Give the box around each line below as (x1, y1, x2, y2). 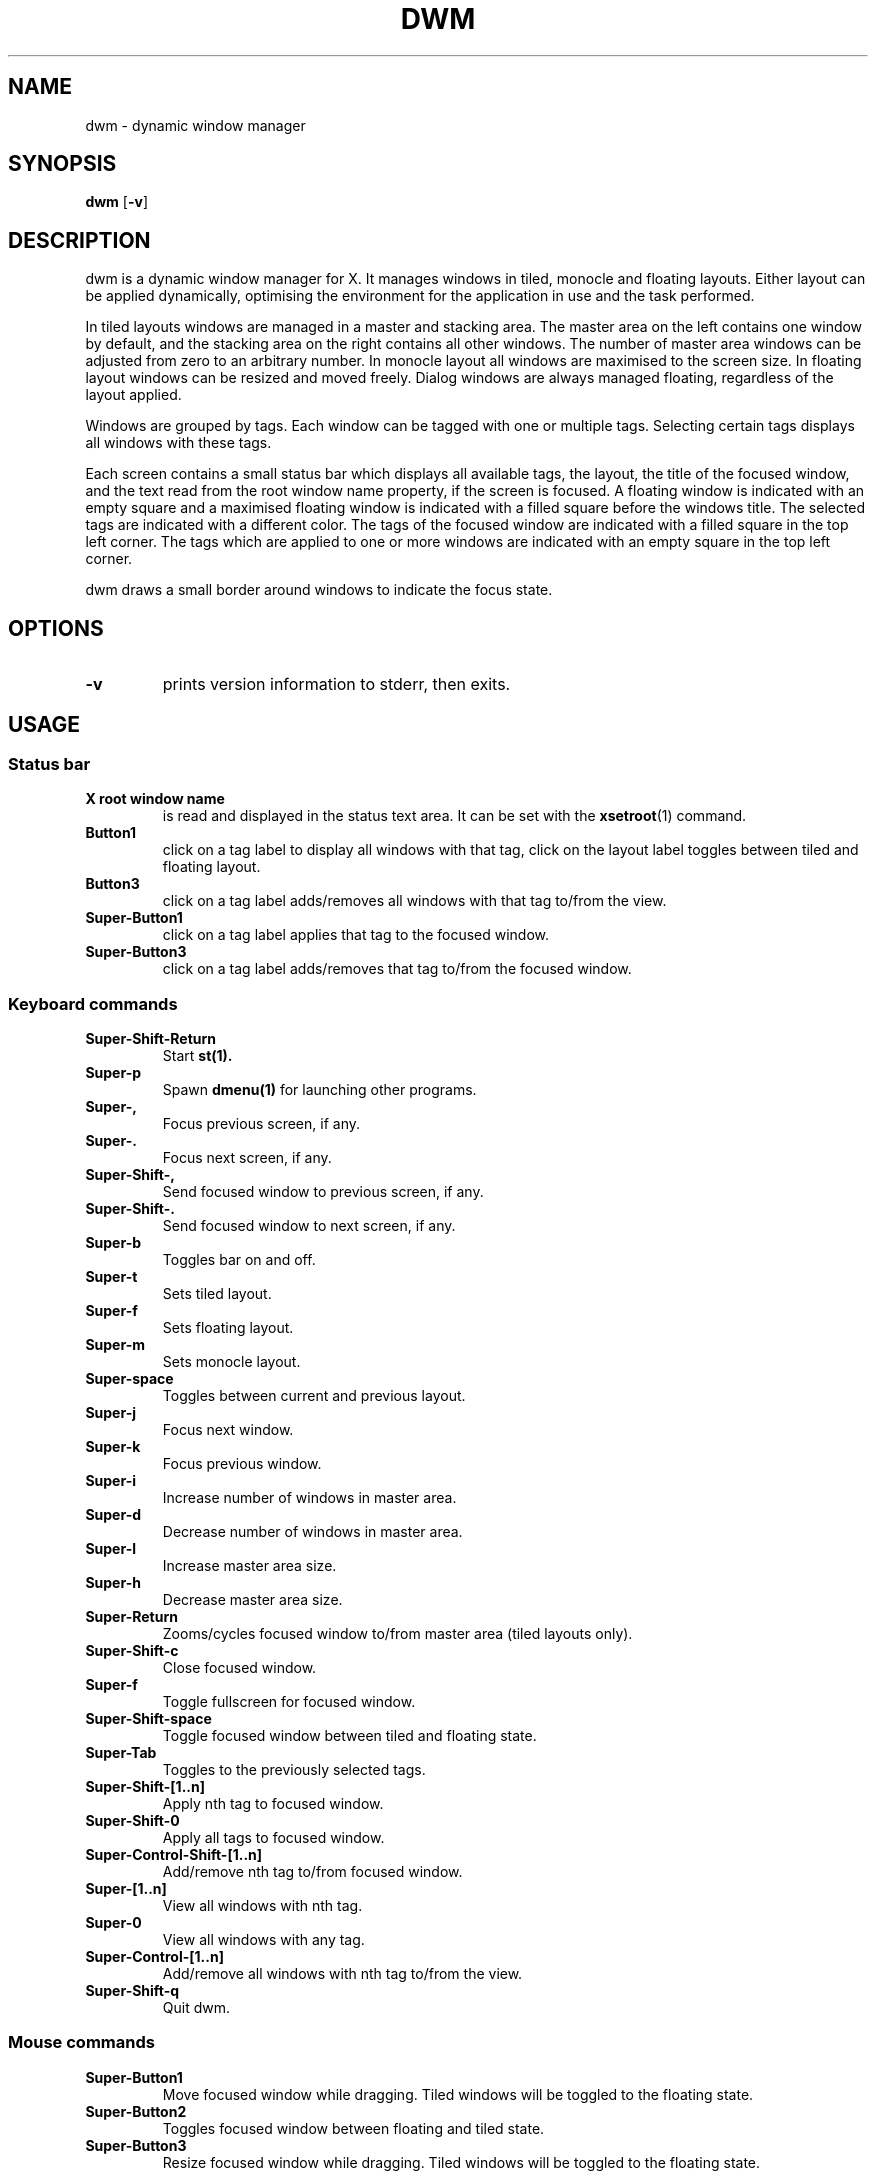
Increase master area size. (162, 1557, 337, 1575)
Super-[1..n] (85, 1880, 167, 1898)
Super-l (85, 1540, 136, 1558)
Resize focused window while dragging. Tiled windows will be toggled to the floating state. (162, 2153, 761, 2171)
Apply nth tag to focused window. (162, 1795, 384, 1813)
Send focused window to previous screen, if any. (162, 1183, 484, 1201)
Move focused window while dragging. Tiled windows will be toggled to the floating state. (162, 2085, 754, 2103)
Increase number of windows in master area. (162, 1489, 457, 1507)
